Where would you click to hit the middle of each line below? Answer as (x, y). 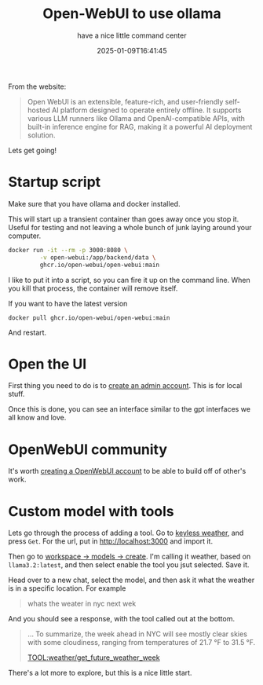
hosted (39, 110)
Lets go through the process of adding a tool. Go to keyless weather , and (126, 533)
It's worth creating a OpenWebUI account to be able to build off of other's (127, 471)
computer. (25, 236)
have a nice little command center (132, 35)
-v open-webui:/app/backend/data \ (98, 257)
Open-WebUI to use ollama (132, 14)
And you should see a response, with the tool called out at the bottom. (122, 619)
